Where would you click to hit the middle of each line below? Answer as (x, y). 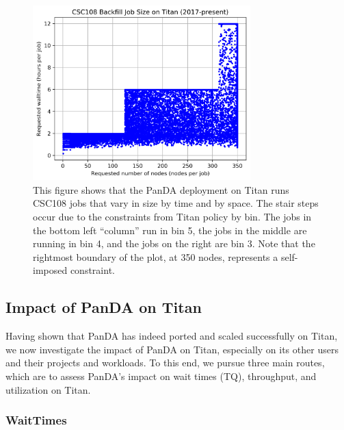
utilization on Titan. (48, 389)
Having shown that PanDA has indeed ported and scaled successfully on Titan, (172, 336)
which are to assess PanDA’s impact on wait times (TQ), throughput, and (161, 376)
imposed (50, 270)
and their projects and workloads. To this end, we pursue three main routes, (165, 363)
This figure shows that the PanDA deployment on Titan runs (161, 189)
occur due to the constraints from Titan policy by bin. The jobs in (172, 217)
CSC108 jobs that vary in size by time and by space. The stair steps (176, 203)
